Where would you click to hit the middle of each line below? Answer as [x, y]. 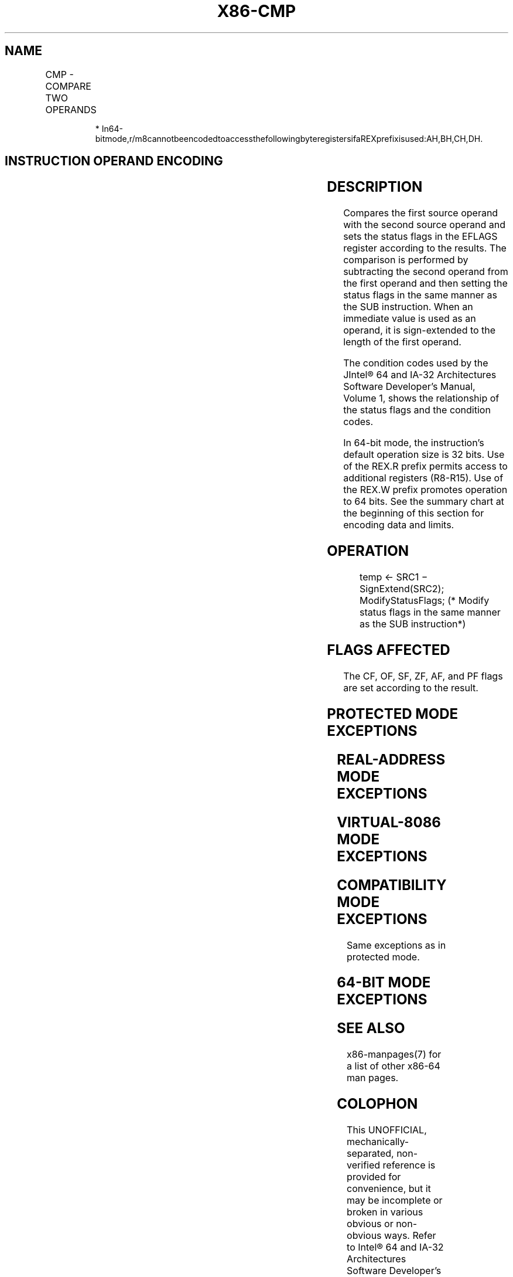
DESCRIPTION [375, 187]
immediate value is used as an [410, 319]
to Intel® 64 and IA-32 [395, 1247]
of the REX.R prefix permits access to [425, 466]
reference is [409, 1165]
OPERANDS [71, 109]
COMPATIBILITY [392, 885]
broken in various [385, 1212]
